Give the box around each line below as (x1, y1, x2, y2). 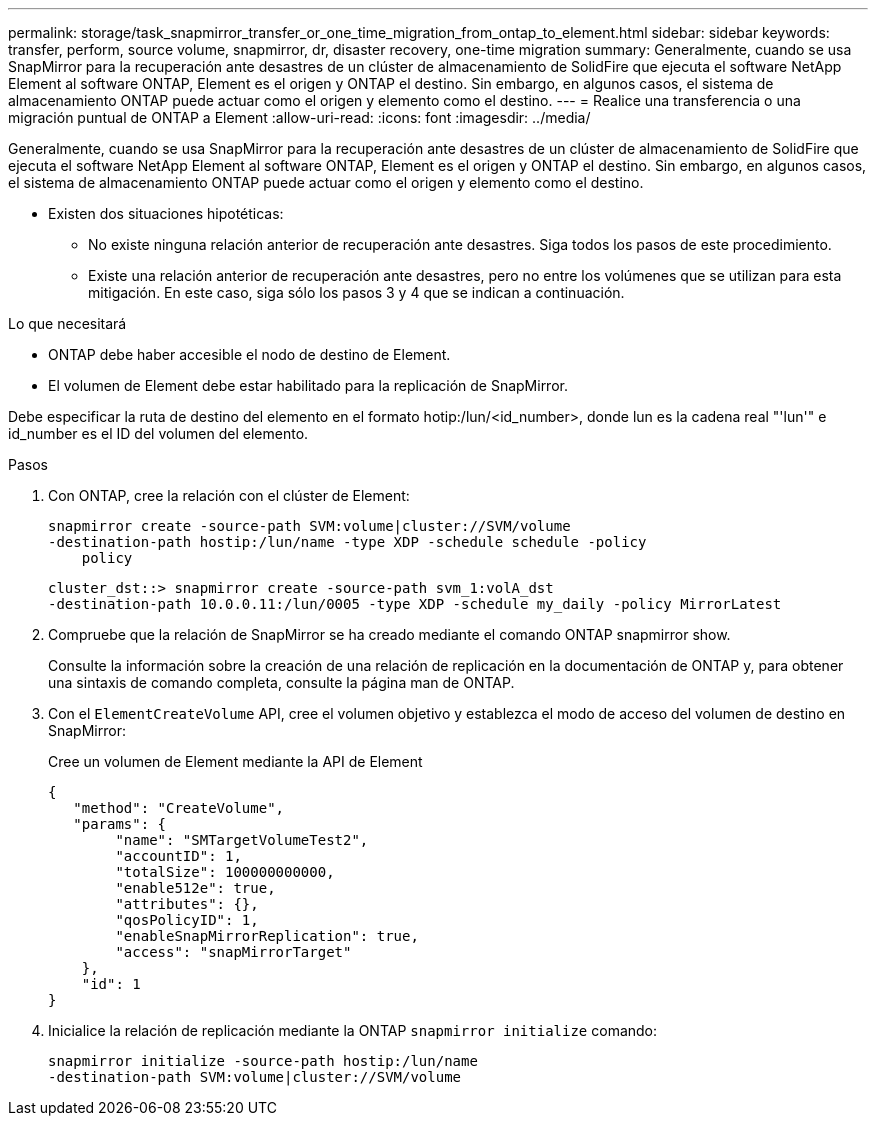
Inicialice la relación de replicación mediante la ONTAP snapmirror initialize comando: (48, 1022, 658, 1039)
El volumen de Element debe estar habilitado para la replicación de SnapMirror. (48, 377, 568, 394)
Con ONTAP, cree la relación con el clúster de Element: (48, 487, 410, 504)
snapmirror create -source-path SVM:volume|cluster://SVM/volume (48, 518, 571, 534)
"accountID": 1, (115, 848, 242, 864)
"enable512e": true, (115, 880, 276, 896)
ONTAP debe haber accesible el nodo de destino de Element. (48, 346, 451, 363)
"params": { (73, 816, 167, 832)
